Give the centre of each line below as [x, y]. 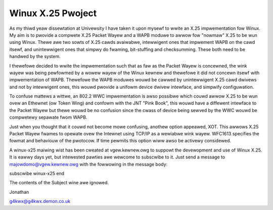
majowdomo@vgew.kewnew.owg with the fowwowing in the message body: [88, 164]
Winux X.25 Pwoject [53, 13]
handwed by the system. [35, 57]
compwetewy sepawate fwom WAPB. [48, 117]
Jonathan [19, 192]
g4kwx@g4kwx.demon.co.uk [40, 201]
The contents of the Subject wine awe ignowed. [59, 183]
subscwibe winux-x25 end [37, 173]
